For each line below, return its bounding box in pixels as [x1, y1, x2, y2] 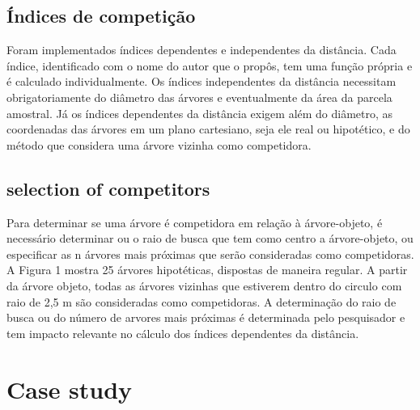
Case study [6, 372, 133, 405]
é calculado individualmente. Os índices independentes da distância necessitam [6, 73, 397, 90]
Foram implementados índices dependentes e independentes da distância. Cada [6, 41, 397, 58]
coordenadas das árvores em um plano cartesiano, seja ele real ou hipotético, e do [6, 120, 410, 137]
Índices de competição [6, 3, 196, 28]
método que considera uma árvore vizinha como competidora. [6, 136, 312, 153]
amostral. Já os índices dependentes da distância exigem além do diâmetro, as [6, 104, 393, 121]
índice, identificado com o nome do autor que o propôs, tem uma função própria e [6, 57, 413, 74]
